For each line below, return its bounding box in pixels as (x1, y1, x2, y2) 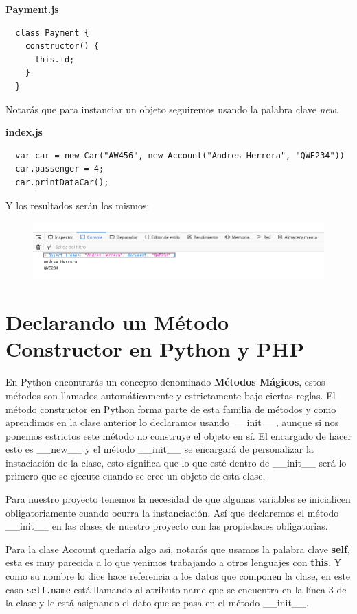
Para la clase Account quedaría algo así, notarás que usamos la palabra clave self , (5, 541, 350, 556)
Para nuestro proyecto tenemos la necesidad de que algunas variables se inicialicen (5, 492, 351, 506)
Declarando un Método (5, 308, 229, 336)
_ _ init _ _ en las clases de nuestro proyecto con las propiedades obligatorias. (5, 519, 328, 533)
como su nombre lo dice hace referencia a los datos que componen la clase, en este (5, 569, 351, 583)
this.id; (34, 54, 75, 64)
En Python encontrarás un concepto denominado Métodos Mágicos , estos (5, 375, 325, 389)
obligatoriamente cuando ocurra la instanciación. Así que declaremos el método (5, 505, 339, 519)
